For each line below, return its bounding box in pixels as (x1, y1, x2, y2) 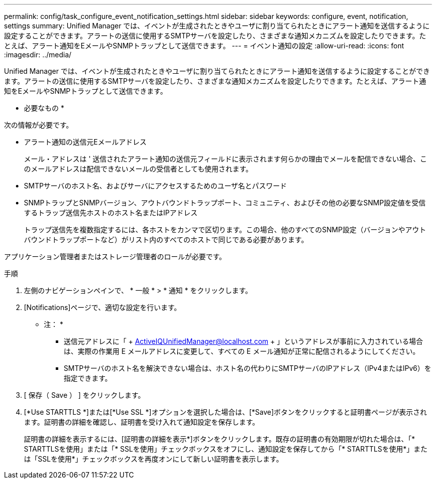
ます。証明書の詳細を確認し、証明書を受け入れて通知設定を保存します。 (24, 418, 259, 426)
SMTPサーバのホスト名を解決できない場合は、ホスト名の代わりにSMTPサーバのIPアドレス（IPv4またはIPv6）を (64, 364, 432, 372)
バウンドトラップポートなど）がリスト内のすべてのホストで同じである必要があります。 (24, 235, 308, 244)
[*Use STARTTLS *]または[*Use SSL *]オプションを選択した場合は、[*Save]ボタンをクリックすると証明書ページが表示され (24, 408, 427, 416)
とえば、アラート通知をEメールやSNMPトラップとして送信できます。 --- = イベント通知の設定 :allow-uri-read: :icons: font (4, 41, 404, 50)
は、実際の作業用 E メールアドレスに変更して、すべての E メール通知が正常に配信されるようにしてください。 (64, 347, 420, 355)
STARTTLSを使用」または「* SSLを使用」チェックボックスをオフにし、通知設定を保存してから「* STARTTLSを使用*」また (24, 445, 428, 453)
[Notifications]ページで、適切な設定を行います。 (24, 303, 181, 312)
